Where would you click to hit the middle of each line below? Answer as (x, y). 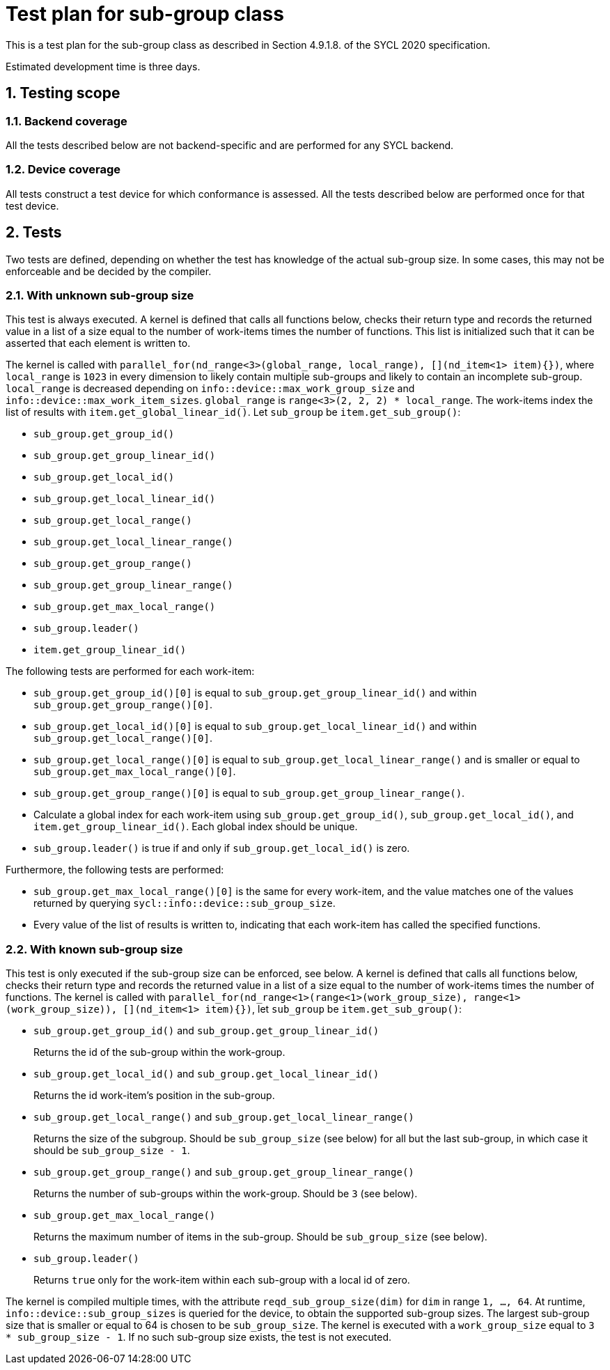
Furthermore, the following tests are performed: (115, 870)
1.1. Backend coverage (67, 121)
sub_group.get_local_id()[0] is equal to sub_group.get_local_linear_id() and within (255, 726)
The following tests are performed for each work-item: (130, 671)
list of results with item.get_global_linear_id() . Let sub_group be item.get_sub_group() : (233, 412)
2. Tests (34, 233)
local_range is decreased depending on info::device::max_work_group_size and (210, 389)
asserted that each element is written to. (98, 343)
